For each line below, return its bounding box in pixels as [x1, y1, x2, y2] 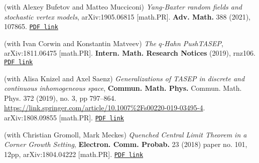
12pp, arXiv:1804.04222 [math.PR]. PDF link [4, 148, 144, 159]
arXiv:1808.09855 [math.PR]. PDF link [4, 112, 124, 123]
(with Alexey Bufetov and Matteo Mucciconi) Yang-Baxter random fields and [4, 2, 242, 12]
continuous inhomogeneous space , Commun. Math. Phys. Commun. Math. [4, 83, 242, 93]
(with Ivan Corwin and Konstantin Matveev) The [4, 38, 156, 48]
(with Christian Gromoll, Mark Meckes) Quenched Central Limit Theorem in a [4, 129, 247, 139]
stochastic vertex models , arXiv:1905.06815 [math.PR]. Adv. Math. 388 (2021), [4, 11, 250, 22]
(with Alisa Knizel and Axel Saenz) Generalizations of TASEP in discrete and [4, 73, 245, 83]
